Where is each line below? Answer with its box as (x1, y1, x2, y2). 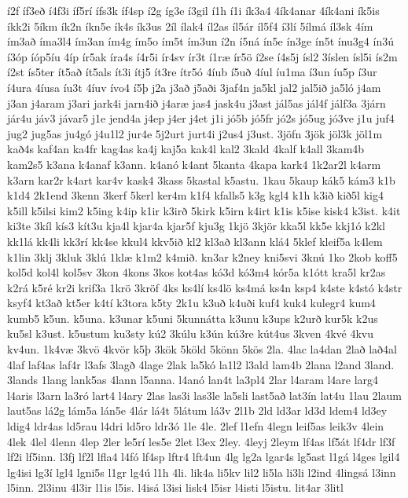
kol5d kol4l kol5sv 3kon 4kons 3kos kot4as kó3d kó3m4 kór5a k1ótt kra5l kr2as (7, 264, 386, 280)
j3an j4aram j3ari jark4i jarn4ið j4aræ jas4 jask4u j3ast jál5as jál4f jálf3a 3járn (7, 94, 386, 111)
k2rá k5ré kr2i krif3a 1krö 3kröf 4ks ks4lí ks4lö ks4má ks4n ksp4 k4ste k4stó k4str (7, 279, 402, 295)
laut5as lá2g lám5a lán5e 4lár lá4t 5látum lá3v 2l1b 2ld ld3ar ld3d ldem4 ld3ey (7, 402, 388, 419)
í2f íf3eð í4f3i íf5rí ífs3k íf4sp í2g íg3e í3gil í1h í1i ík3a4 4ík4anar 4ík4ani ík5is (7, 2, 380, 18)
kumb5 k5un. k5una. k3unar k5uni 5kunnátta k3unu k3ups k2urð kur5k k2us (7, 309, 378, 326)
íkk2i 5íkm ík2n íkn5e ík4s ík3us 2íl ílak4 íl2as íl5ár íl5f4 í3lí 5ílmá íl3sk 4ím (7, 17, 373, 34)
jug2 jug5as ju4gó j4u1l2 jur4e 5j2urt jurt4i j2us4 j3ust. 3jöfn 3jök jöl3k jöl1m (7, 125, 383, 141)
